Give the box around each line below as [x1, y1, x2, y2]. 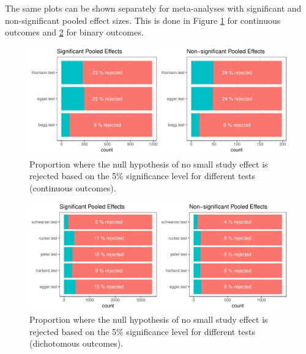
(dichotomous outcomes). [29, 337, 123, 350]
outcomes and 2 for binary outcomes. [5, 26, 144, 39]
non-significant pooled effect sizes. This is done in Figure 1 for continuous [5, 13, 281, 26]
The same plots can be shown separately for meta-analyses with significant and [5, 2, 302, 14]
